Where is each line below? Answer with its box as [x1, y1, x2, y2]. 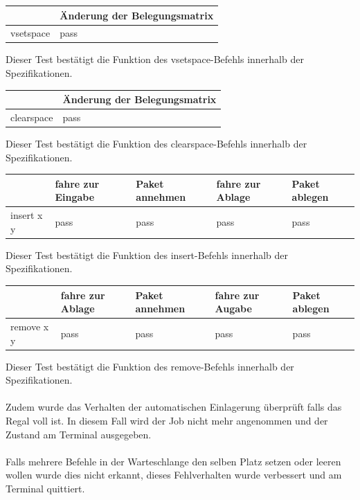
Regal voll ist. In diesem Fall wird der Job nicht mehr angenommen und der [6, 413, 328, 428]
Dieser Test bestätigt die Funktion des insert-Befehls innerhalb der [6, 247, 288, 262]
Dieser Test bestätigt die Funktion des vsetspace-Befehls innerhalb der [6, 52, 304, 66]
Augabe [215, 301, 252, 316]
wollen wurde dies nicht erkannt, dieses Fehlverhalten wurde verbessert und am [6, 467, 342, 482]
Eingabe [55, 190, 95, 204]
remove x [10, 319, 49, 333]
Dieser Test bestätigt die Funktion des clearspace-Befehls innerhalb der [6, 136, 307, 151]
